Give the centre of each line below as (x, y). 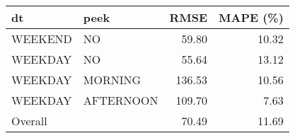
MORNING (112, 80)
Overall (29, 121)
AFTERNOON (121, 100)
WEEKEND (42, 39)
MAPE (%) (251, 17)
